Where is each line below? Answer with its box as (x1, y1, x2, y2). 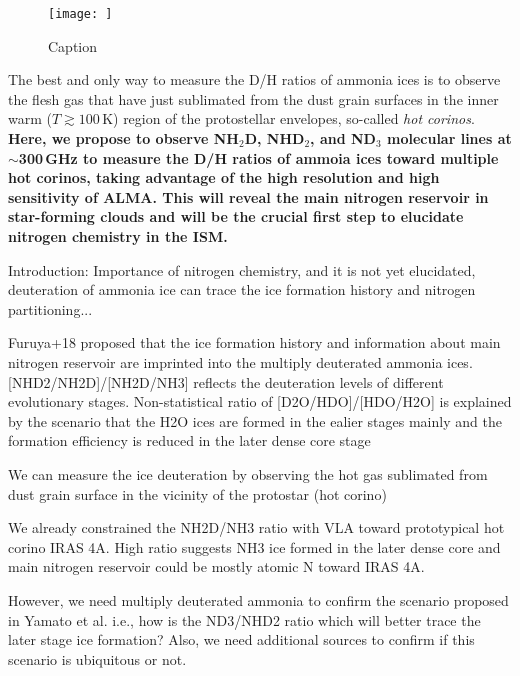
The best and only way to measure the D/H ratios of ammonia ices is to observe (8, 69, 501, 90)
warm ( (8, 108, 52, 129)
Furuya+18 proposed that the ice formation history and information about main (8, 332, 501, 353)
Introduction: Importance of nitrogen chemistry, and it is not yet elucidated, (8, 259, 476, 280)
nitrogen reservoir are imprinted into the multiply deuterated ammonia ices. (8, 351, 473, 372)
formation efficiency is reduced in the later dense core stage (8, 430, 371, 451)
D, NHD (244, 128, 305, 149)
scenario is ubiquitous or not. (8, 648, 187, 669)
